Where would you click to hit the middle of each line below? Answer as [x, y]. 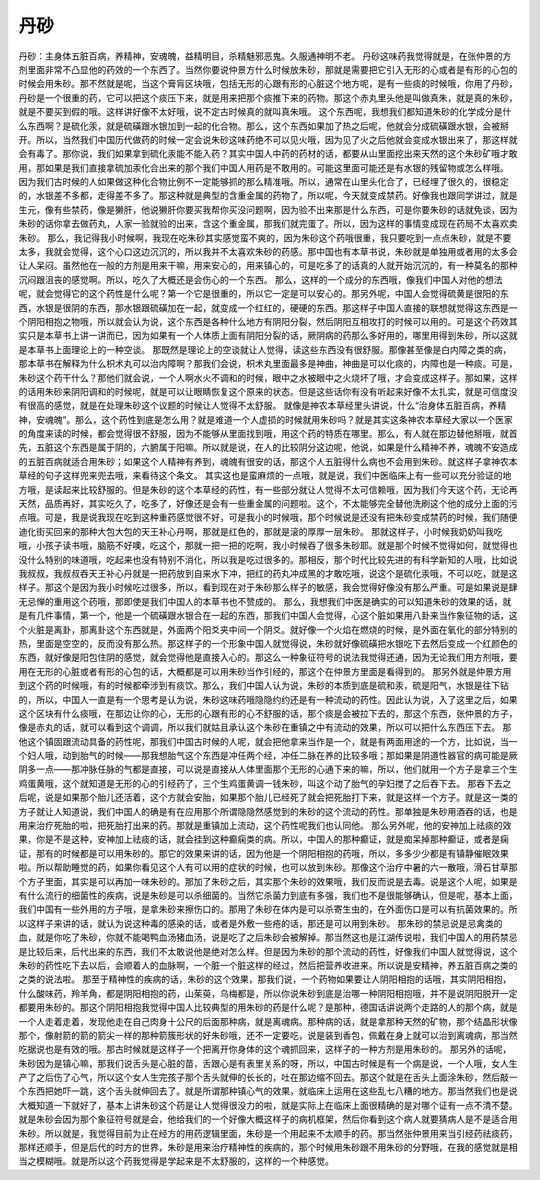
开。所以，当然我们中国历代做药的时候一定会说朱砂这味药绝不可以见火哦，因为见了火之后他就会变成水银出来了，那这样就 [268, 139]
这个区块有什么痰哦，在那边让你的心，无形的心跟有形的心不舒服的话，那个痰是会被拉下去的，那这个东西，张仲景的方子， [268, 713]
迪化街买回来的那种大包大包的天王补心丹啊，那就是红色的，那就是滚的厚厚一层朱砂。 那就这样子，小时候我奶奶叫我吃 [260, 531]
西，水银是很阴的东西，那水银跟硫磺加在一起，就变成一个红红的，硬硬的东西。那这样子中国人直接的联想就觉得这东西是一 [268, 307]
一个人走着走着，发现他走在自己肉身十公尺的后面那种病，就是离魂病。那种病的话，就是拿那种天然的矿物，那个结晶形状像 [268, 1021]
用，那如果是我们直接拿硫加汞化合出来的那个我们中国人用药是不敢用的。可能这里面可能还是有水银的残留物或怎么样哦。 [263, 167]
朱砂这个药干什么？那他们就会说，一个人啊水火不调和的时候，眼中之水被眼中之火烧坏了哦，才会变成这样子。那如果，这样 [268, 377]
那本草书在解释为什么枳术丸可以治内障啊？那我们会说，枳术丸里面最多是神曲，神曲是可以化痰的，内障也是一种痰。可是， [268, 364]
